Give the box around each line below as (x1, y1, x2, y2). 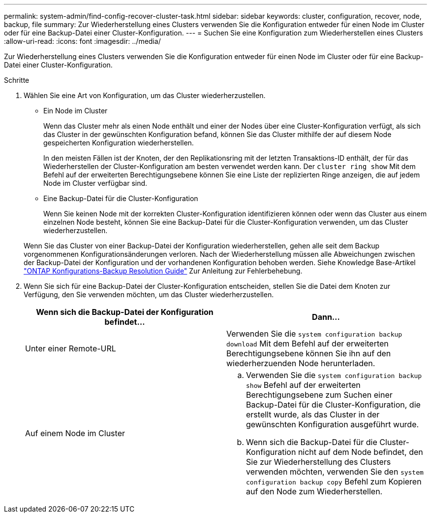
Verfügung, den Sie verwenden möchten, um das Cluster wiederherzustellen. (24, 290, 274, 299)
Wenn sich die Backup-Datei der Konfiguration (36, 307, 214, 317)
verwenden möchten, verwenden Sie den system (246, 467, 424, 477)
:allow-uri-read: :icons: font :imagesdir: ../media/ (4, 37, 161, 45)
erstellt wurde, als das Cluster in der (246, 410, 380, 419)
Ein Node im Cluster (43, 106, 108, 115)
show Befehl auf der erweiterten (246, 380, 361, 390)
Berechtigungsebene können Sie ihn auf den (226, 348, 391, 358)
